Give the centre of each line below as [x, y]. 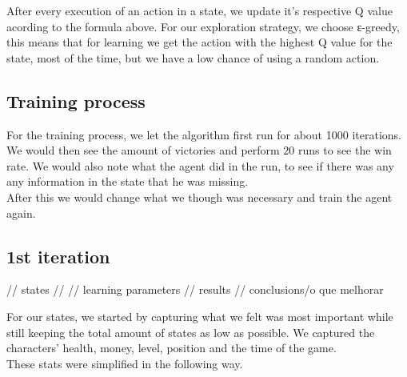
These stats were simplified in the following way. [125, 363]
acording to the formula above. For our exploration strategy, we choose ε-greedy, [203, 26]
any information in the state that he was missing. [128, 181]
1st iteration [58, 256]
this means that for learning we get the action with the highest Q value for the [200, 42]
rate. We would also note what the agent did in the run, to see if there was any [200, 165]
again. [21, 213]
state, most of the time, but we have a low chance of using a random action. [193, 57]
